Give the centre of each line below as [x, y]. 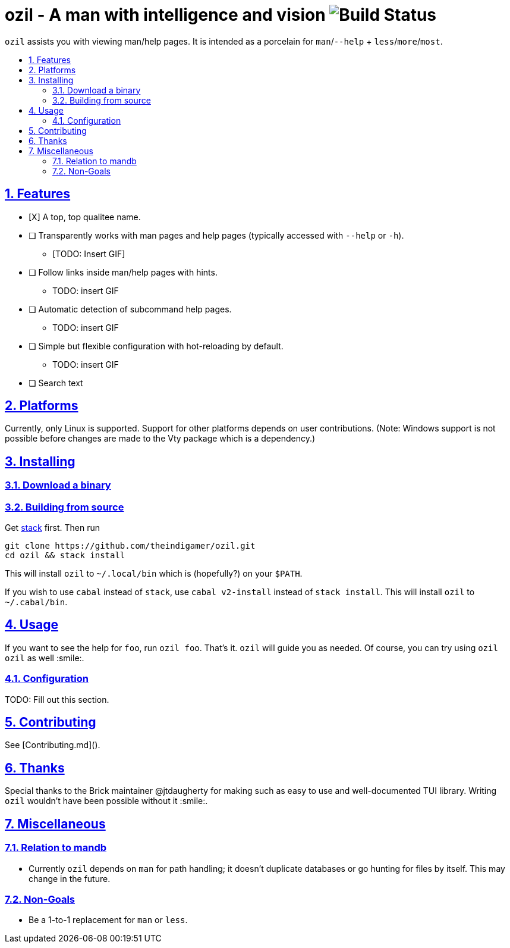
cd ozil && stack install [65, 556]
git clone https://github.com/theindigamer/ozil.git [130, 546]
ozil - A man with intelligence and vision [165, 15]
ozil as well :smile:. [45, 658]
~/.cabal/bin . [36, 602]
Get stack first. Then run [52, 528]
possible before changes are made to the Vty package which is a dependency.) [160, 439]
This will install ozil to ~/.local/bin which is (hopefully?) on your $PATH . [154, 574]
